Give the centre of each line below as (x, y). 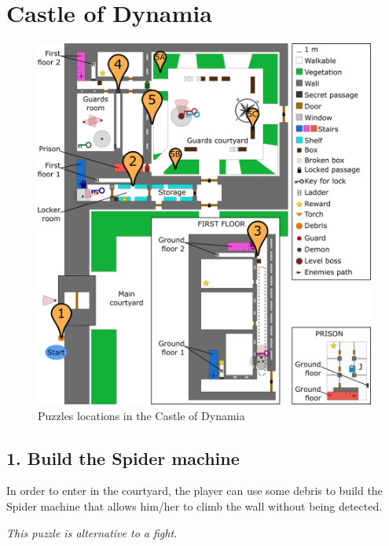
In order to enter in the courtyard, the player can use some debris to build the (194, 491)
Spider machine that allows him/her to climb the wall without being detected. (194, 506)
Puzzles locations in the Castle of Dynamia (141, 415)
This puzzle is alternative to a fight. (92, 532)
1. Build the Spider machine (123, 457)
